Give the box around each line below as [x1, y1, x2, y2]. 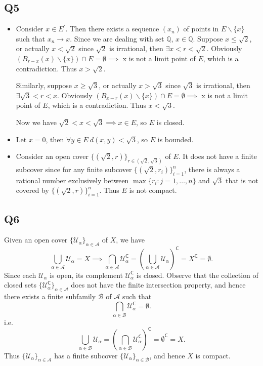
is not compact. [129, 185, 177, 195]
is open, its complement [50, 269, 123, 280]
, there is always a [184, 164, 240, 174]
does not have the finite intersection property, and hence [71, 279, 246, 290]
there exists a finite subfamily [4, 291, 96, 302]
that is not [225, 175, 258, 185]
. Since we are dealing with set [70, 33, 164, 44]
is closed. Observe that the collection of [136, 269, 258, 280]
